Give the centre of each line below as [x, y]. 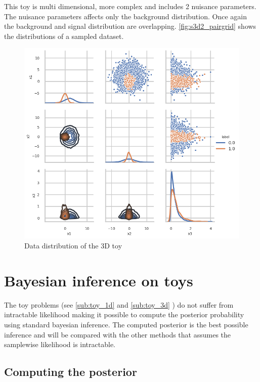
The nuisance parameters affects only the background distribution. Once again [125, 16]
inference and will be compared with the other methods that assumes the [118, 334]
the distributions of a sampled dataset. [64, 36]
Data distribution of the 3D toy [73, 246]
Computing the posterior [71, 372]
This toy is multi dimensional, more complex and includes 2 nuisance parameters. [130, 6]
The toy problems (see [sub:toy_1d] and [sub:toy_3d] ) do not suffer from [119, 304]
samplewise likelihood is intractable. [60, 344]
